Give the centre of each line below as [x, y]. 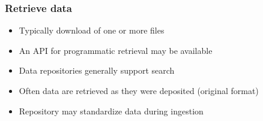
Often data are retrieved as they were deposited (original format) [139, 90]
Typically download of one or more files [92, 30]
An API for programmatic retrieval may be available [116, 50]
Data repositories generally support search [97, 70]
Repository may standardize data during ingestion [111, 111]
